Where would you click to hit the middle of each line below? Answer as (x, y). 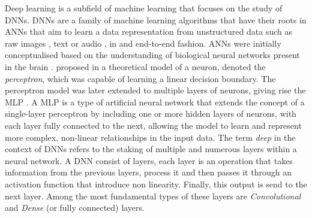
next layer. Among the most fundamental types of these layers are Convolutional (153, 196)
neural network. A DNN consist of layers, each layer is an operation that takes (149, 160)
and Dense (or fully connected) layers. (75, 208)
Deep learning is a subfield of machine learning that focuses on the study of (144, 8)
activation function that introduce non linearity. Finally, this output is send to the (156, 184)
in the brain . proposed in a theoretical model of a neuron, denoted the (135, 66)
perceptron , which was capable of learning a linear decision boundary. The (140, 78)
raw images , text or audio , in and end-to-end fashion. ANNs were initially (143, 43)
